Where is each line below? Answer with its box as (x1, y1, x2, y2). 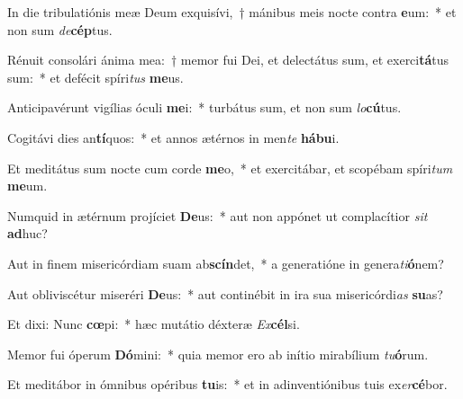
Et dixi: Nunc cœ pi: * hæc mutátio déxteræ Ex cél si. (7, 315, 300, 333)
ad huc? (7, 224, 48, 243)
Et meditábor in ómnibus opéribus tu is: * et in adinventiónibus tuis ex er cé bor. (7, 375, 448, 394)
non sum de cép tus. (7, 20, 113, 39)
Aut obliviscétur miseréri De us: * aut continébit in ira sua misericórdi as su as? (7, 284, 443, 303)
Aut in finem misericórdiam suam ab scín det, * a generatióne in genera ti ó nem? (7, 253, 444, 272)
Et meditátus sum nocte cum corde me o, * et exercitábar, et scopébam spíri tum (7, 158, 453, 177)
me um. (7, 176, 48, 195)
